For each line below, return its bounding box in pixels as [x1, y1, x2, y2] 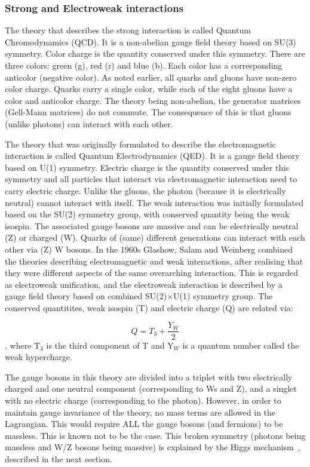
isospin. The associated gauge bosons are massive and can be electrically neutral [5, 219, 299, 232]
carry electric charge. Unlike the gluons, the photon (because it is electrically [5, 184, 286, 196]
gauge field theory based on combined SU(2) [5, 290, 167, 302]
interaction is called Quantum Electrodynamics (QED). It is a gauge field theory [5, 149, 300, 162]
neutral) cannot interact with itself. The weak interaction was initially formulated [5, 196, 304, 208]
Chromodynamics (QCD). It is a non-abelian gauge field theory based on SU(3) [5, 35, 296, 48]
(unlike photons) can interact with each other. [5, 117, 173, 130]
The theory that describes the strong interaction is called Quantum [5, 24, 251, 36]
